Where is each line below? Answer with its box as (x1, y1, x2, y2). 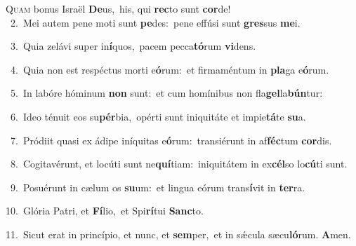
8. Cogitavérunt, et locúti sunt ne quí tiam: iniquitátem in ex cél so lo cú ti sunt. (10, 156, 348, 171)
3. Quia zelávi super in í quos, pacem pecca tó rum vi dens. (10, 39, 256, 53)
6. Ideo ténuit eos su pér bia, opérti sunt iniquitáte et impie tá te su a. (10, 109, 306, 123)
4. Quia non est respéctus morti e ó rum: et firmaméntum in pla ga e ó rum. (10, 62, 329, 76)
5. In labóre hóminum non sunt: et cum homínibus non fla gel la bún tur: (10, 86, 323, 100)
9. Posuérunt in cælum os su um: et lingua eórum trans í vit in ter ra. (10, 179, 305, 194)
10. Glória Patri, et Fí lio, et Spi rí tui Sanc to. (6, 203, 204, 218)
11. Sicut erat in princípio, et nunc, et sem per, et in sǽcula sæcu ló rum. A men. (6, 226, 351, 241)
